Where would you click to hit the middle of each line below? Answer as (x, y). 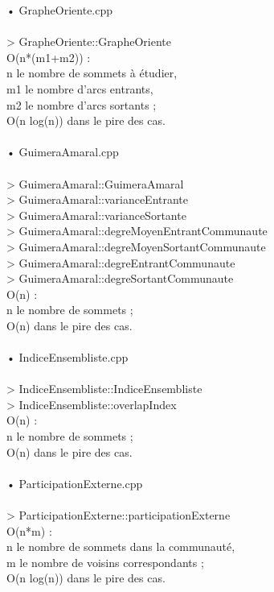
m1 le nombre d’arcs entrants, (80, 88)
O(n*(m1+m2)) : (49, 57)
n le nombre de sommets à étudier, (92, 73)
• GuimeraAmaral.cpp (63, 152)
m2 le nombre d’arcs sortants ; (82, 104)
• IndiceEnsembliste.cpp (67, 357)
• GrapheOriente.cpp (60, 10)
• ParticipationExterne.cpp (75, 483)
